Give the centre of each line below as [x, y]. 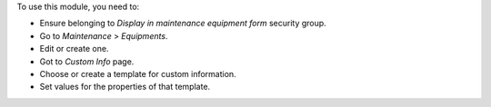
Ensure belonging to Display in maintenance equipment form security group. [183, 24]
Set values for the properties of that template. [125, 87]
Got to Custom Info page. [87, 61]
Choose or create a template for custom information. [138, 73]
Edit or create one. [74, 49]
